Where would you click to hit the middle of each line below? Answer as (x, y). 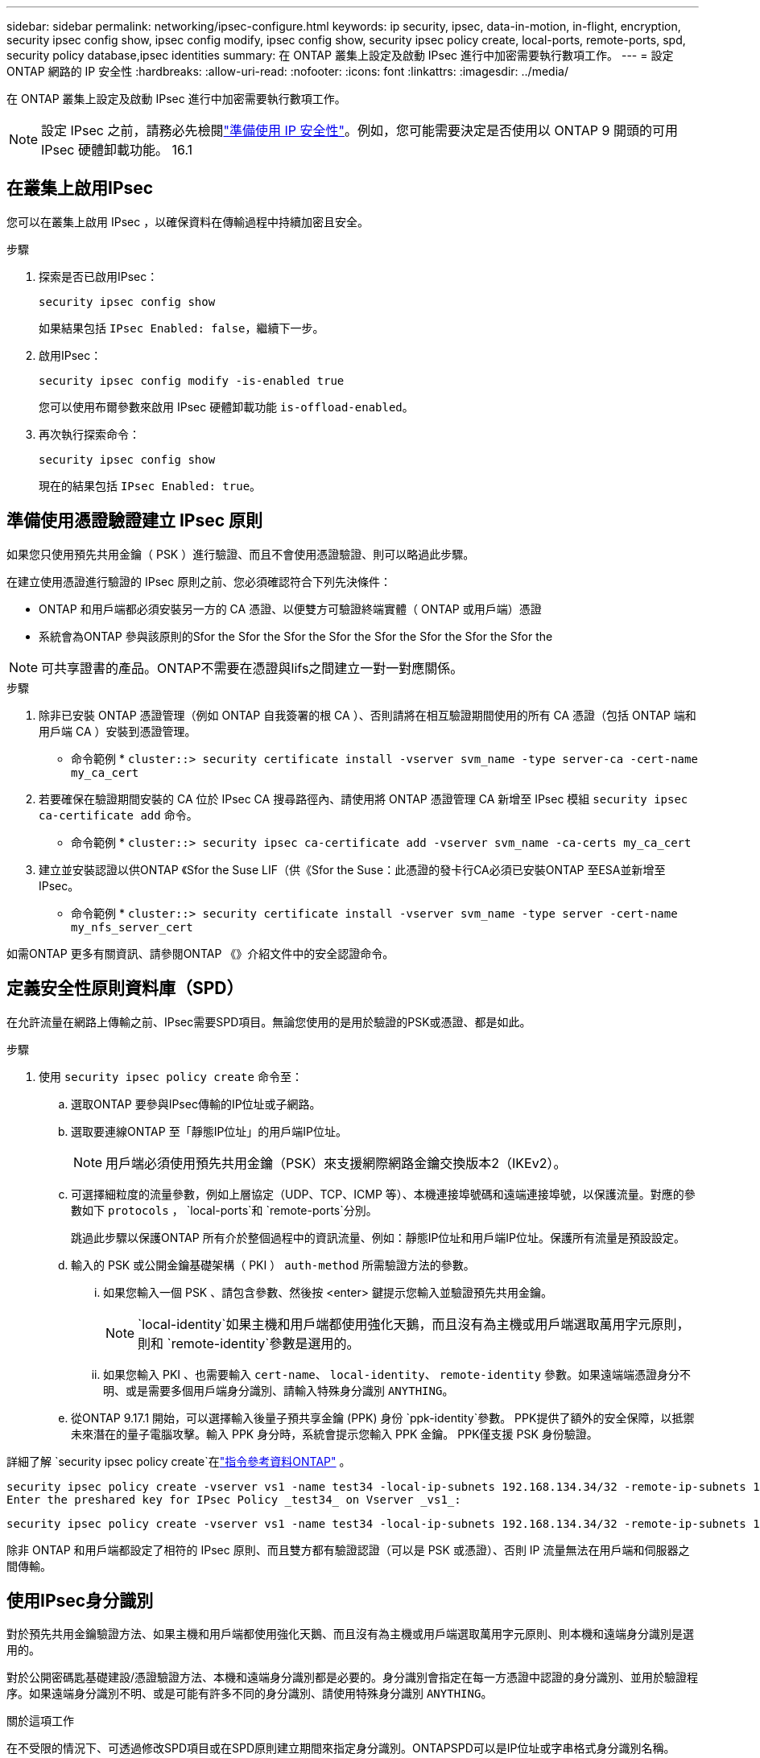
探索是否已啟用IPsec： (99, 276)
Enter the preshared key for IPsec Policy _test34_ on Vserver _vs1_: (234, 1499)
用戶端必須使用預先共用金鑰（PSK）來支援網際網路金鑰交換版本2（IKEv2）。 (336, 1163)
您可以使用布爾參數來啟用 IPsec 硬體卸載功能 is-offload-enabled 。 (226, 406)
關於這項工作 (40, 1721)
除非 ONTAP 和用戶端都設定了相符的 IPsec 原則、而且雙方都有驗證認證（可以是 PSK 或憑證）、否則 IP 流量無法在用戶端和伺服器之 (348, 1550)
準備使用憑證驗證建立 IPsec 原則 (135, 521)
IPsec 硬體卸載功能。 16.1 (117, 150)
